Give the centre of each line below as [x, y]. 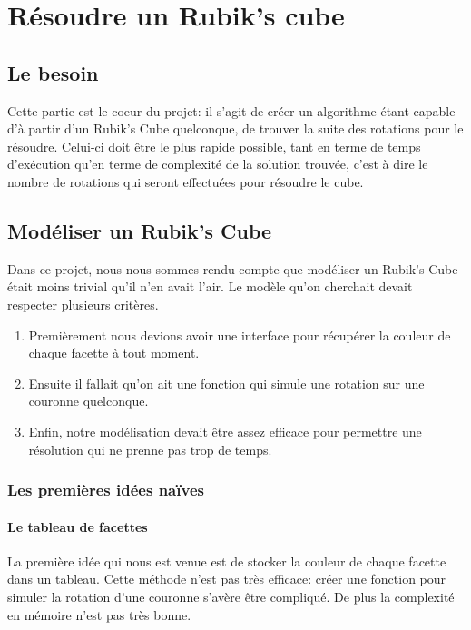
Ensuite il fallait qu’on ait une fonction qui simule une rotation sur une [226, 383]
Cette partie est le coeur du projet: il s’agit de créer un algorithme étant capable [231, 110]
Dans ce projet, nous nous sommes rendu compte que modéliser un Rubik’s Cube [233, 268]
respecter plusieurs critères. [83, 304]
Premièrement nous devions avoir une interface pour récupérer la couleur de [240, 335]
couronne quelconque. [88, 401]
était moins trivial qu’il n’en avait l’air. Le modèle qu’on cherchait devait [210, 286]
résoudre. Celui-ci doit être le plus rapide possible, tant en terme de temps [214, 146]
